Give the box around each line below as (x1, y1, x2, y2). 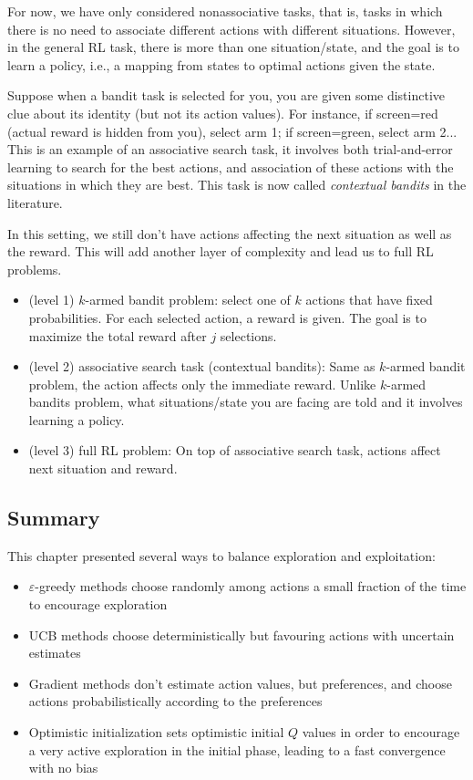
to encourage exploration (28, 595, 168, 614)
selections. (220, 326, 277, 345)
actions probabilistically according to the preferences (28, 692, 323, 711)
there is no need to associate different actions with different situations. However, (7, 19, 456, 38)
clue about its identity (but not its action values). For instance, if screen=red (7, 103, 438, 122)
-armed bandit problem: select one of (85, 290, 291, 309)
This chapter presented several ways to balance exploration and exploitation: (7, 546, 436, 565)
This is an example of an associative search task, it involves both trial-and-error (7, 140, 453, 159)
